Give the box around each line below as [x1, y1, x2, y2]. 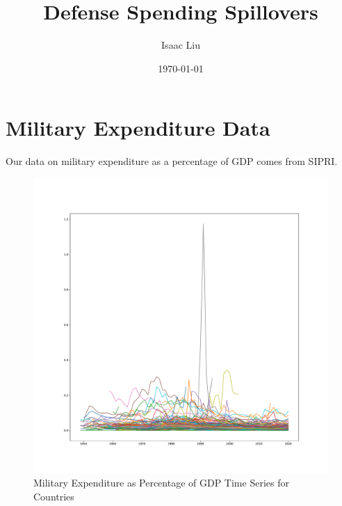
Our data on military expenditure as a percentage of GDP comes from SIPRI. [6, 154, 338, 168]
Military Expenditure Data [6, 113, 270, 142]
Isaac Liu [161, 38, 200, 52]
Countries [33, 489, 74, 504]
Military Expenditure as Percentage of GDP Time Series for [33, 475, 289, 490]
